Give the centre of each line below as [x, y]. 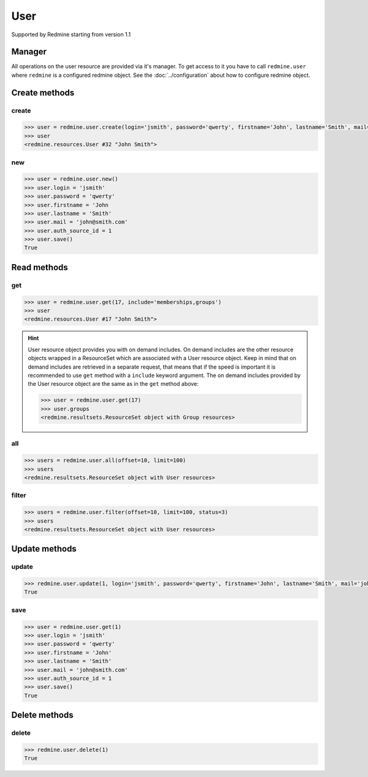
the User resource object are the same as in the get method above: [113, 384]
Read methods [40, 267]
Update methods [44, 549]
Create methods [43, 92]
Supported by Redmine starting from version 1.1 [71, 34]
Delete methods [42, 715]
